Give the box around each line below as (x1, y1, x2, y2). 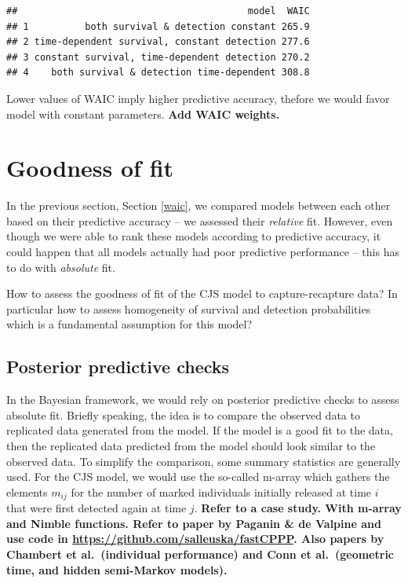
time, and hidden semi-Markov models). (6, 561, 228, 577)
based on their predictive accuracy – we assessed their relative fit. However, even (6, 212, 393, 229)
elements (6, 483, 48, 500)
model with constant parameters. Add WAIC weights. (6, 105, 280, 122)
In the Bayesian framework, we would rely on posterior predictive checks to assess (6, 391, 399, 408)
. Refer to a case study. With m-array (194, 500, 402, 516)
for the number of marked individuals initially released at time (71, 483, 372, 500)
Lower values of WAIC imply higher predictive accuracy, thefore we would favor (6, 90, 390, 106)
